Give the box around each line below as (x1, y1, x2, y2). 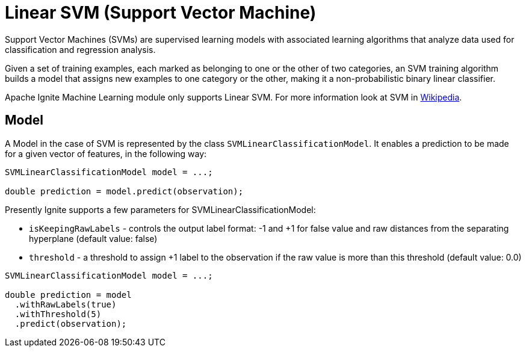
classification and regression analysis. (5, 44, 156, 55)
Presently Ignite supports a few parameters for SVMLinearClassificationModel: (5, 204, 316, 215)
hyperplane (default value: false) (29, 233, 158, 244)
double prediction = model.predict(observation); (5, 186, 244, 196)
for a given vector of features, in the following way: (5, 148, 207, 159)
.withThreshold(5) (14, 309, 102, 319)
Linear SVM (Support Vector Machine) (5, 2, 317, 23)
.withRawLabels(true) (14, 299, 117, 309)
